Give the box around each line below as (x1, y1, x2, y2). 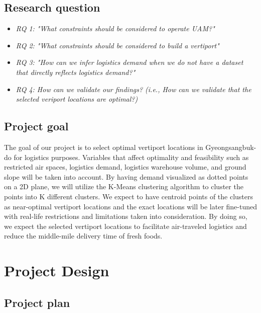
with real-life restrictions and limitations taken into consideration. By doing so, (4, 211, 247, 221)
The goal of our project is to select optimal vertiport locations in (4, 141, 203, 152)
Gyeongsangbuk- (205, 141, 256, 152)
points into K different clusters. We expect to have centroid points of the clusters (4, 191, 253, 201)
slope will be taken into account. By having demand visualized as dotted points (4, 171, 248, 182)
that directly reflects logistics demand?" (16, 66, 136, 77)
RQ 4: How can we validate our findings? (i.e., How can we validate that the (16, 84, 251, 94)
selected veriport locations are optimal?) (16, 94, 138, 104)
